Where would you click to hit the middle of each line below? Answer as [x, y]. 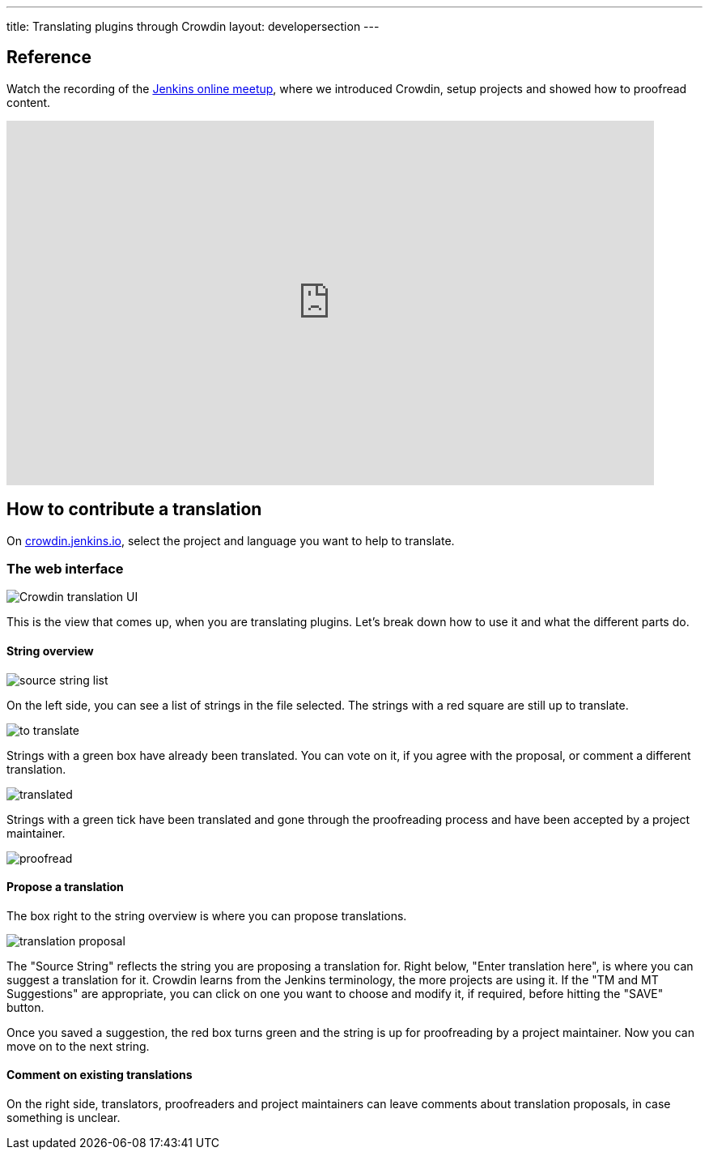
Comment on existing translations [100, 1075]
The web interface [65, 569]
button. [25, 1007]
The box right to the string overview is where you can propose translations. [207, 915]
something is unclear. [64, 1118]
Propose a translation [65, 887]
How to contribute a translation [134, 510]
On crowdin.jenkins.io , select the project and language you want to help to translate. [231, 540]
